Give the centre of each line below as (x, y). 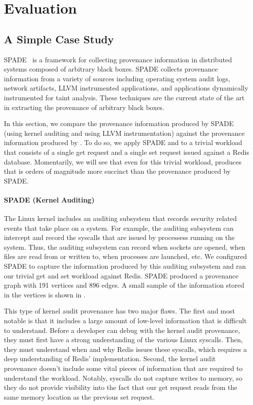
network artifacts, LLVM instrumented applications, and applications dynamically (126, 88)
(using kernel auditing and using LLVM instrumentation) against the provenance (124, 133)
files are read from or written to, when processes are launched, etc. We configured (126, 256)
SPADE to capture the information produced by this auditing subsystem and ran (125, 266)
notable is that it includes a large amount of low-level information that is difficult (125, 321)
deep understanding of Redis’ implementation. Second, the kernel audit (110, 359)
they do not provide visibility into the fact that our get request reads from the (121, 387)
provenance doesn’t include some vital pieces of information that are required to (123, 368)
